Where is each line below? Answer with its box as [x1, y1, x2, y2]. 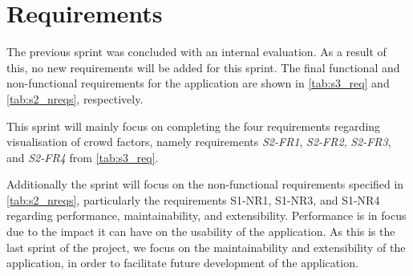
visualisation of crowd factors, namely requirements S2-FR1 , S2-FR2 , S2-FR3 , [6, 133, 391, 150]
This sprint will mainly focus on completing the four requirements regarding [6, 117, 381, 134]
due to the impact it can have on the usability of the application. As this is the [6, 223, 395, 240]
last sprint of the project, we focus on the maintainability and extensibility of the [6, 238, 406, 255]
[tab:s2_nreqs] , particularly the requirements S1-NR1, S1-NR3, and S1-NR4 [6, 191, 380, 208]
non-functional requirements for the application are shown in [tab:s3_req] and [6, 75, 390, 91]
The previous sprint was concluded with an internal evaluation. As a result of [6, 43, 387, 60]
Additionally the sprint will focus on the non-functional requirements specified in [6, 176, 404, 193]
